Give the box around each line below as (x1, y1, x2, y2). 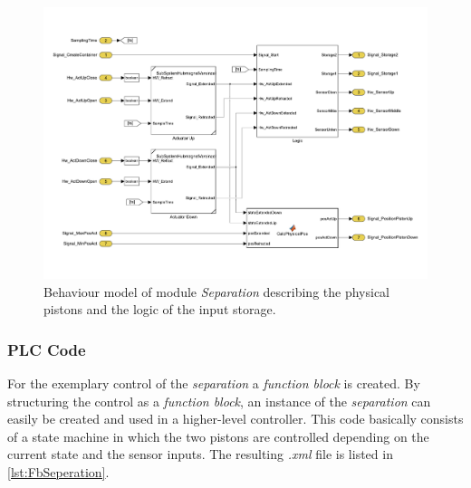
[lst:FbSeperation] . (7, 463, 110, 482)
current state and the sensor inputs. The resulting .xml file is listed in (7, 445, 393, 464)
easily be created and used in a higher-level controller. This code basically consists (7, 409, 464, 428)
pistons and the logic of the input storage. (43, 300, 276, 319)
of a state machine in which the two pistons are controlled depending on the (7, 426, 429, 445)
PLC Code (7, 338, 86, 360)
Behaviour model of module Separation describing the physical (43, 282, 389, 301)
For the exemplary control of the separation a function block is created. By (7, 374, 420, 393)
